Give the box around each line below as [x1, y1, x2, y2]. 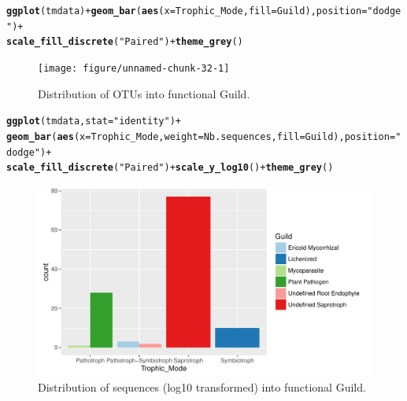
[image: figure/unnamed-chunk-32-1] [38, 62, 230, 74]
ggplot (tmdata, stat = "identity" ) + [6, 116, 181, 127]
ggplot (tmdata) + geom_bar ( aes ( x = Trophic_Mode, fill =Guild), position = [6, 6, 368, 17]
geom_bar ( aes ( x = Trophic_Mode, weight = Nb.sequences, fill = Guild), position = [6, 131, 396, 142]
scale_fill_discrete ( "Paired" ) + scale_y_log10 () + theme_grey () [6, 162, 334, 174]
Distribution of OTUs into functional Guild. [38, 85, 250, 101]
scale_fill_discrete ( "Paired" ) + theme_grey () [6, 36, 243, 48]
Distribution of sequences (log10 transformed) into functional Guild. [38, 378, 366, 395]
